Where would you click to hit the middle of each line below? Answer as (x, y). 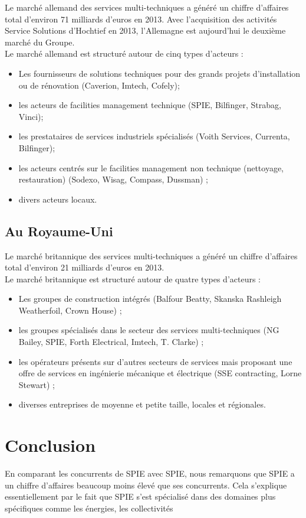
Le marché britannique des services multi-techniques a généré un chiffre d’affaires (151, 255)
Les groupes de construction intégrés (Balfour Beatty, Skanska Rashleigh (150, 299)
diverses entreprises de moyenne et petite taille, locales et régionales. (142, 404)
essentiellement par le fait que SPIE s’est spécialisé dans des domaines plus (140, 496)
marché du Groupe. (40, 42)
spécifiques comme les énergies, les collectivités (89, 508)
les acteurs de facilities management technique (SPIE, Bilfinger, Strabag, (150, 105)
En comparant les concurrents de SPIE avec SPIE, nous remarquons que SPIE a (150, 473)
